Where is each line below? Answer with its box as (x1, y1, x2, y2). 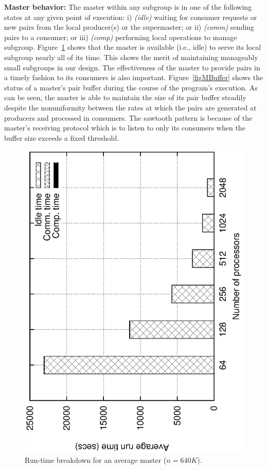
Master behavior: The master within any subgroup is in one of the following (4, 2, 252, 12)
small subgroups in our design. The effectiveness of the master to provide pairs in (4, 62, 260, 72)
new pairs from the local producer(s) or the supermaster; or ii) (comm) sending (4, 22, 254, 32)
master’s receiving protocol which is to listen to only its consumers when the (4, 122, 245, 133)
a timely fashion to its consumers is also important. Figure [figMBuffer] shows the (4, 72, 263, 83)
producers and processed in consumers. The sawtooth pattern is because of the (4, 112, 253, 123)
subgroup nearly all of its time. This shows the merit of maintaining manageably (4, 51, 258, 62)
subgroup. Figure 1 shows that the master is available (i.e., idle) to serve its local (4, 42, 261, 52)
